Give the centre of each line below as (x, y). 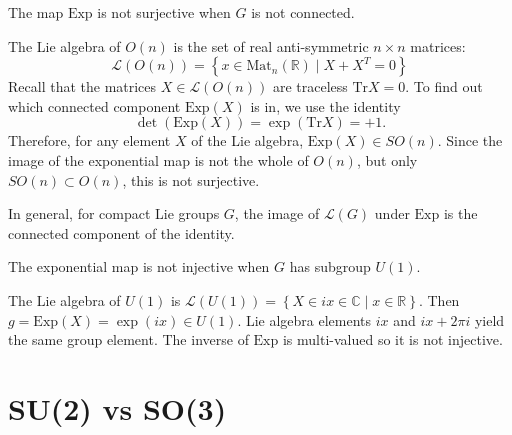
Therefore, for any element (89, 140)
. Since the (470, 140)
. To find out (444, 86)
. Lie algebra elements (304, 319)
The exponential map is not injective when (139, 266)
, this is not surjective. (191, 179)
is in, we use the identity (325, 105)
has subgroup (330, 266)
